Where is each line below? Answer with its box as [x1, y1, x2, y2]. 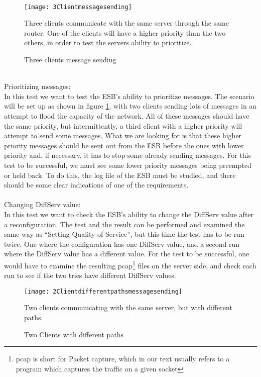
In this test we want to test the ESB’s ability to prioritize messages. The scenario [4, 90, 254, 101]
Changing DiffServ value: [4, 199, 81, 210]
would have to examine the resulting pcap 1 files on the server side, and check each [4, 258, 256, 270]
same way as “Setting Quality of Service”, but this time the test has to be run [4, 229, 244, 239]
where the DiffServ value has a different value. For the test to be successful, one [4, 248, 249, 259]
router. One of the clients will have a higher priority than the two [24, 27, 226, 38]
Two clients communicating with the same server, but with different [24, 302, 232, 313]
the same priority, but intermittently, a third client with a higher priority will [4, 120, 242, 131]
